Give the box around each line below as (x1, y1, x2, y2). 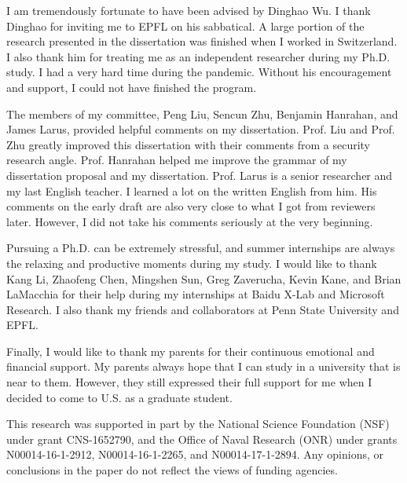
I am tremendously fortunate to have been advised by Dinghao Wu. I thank (6, 2, 371, 18)
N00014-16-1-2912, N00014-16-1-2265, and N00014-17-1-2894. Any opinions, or (6, 446, 383, 463)
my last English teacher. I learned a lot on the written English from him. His (6, 182, 377, 199)
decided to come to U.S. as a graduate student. (6, 389, 233, 405)
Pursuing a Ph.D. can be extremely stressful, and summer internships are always (6, 240, 395, 256)
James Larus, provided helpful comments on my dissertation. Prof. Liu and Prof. (6, 121, 395, 137)
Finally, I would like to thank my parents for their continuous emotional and (6, 342, 375, 359)
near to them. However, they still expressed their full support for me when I (6, 374, 372, 390)
